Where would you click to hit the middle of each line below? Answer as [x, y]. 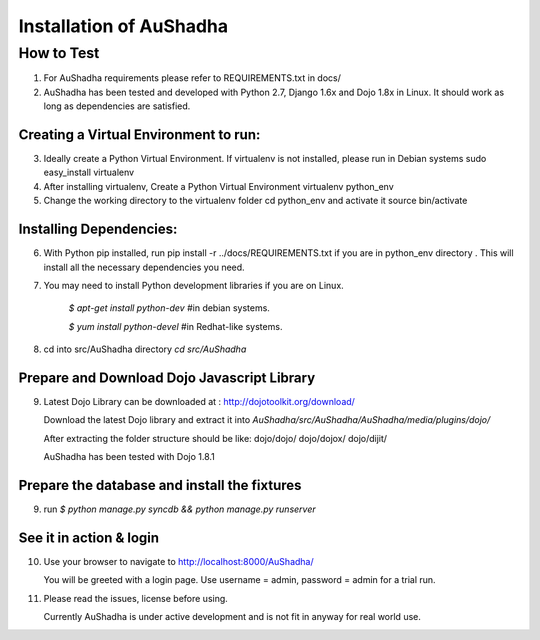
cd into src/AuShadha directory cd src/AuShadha [145, 349]
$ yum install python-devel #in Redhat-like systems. [175, 326]
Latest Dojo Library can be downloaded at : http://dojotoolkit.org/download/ [199, 402]
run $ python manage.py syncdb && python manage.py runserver [180, 509]
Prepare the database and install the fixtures [160, 485]
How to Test [59, 53]
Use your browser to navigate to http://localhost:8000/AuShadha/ [178, 561]
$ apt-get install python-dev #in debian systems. [169, 308]
